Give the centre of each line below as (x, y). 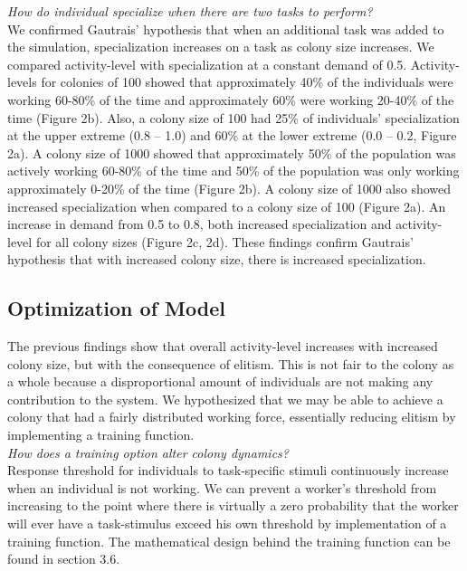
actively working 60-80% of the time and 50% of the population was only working (233, 171)
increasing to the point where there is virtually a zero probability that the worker (233, 505)
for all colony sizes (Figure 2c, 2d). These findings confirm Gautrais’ (224, 241)
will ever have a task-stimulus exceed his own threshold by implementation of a (227, 523)
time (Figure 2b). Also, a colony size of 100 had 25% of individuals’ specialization (233, 117)
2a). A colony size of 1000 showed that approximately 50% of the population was (232, 152)
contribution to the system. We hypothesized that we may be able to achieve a (225, 399)
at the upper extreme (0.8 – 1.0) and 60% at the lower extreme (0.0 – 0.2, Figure (232, 135)
